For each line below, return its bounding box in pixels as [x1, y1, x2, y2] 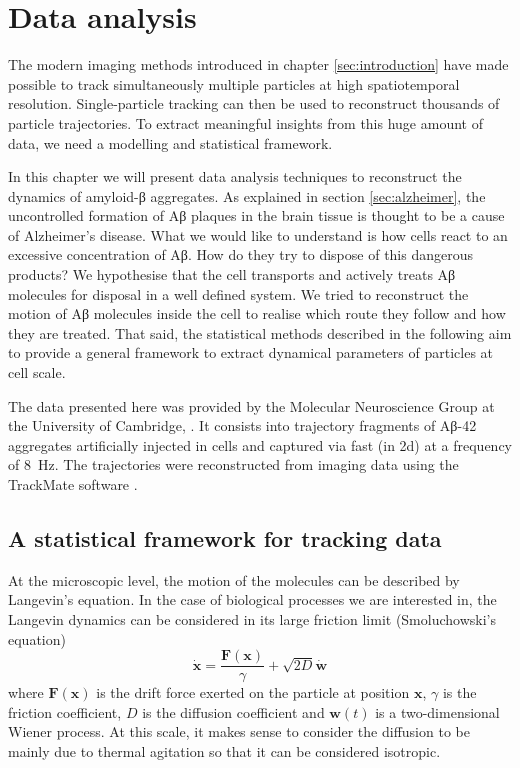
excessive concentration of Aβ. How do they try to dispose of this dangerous [8, 244, 474, 265]
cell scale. [8, 362, 66, 383]
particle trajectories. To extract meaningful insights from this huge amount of [8, 112, 483, 133]
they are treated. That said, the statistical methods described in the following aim [8, 322, 512, 343]
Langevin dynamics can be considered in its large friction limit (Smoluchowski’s [8, 608, 496, 629]
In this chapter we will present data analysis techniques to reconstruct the [8, 166, 462, 187]
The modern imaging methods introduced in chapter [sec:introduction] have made [8, 54, 509, 75]
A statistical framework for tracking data [8, 522, 442, 553]
